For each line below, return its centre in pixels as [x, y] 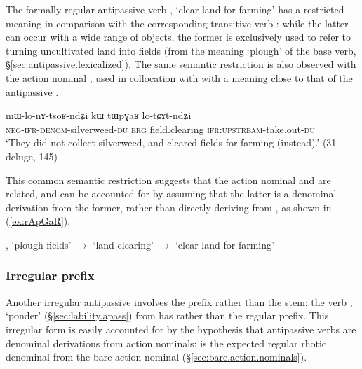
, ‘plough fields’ [39, 244]
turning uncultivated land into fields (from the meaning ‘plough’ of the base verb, [181, 50]
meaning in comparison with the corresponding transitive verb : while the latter [177, 23]
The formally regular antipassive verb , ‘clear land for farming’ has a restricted [175, 9]
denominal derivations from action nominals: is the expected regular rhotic [166, 343]
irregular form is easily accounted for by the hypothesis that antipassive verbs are [181, 329]
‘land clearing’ [123, 244]
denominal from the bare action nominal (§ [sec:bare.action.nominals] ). [156, 357]
